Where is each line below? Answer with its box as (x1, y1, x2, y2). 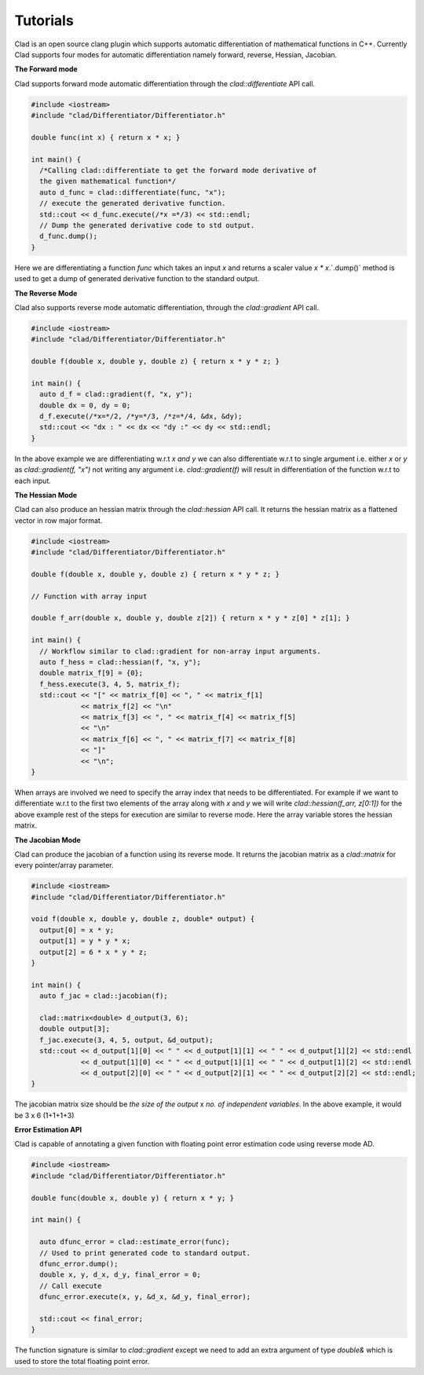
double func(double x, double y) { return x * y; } (31, 1194, 235, 1202)
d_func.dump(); (39, 232, 98, 241)
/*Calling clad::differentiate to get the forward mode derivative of (39, 166, 317, 175)
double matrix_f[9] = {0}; (39, 668, 144, 678)
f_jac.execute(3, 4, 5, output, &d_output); (39, 1035, 214, 1044)
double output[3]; (39, 1025, 110, 1033)
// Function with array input (31, 591, 148, 601)
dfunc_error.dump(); (39, 1259, 119, 1268)
